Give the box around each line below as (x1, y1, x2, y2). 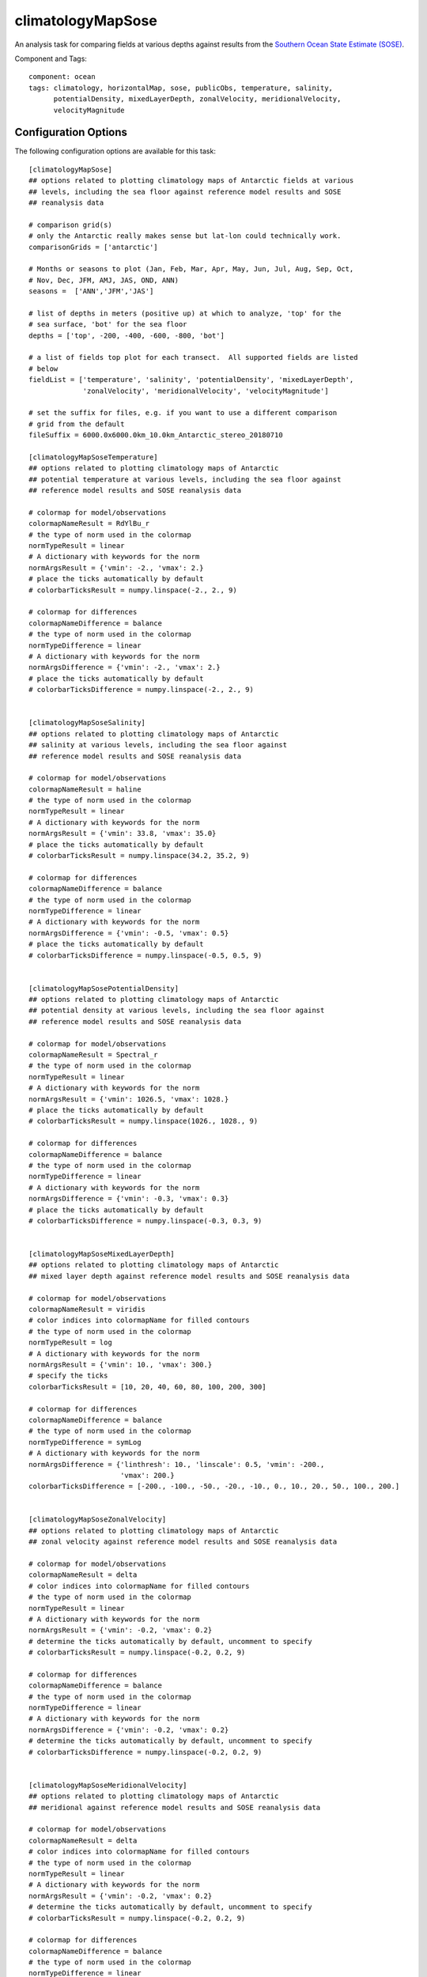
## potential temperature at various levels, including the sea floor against (28, 474, 342, 484)
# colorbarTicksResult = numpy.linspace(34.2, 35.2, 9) (28, 851, 250, 860)
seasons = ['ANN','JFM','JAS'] (28, 287, 154, 296)
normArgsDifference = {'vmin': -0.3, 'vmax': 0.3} (28, 1194, 229, 1204)
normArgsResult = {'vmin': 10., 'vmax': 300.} (28, 1360, 213, 1369)
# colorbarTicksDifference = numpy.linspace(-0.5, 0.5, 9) (28, 951, 263, 960)
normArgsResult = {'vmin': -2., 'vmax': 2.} (28, 563, 205, 573)
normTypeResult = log (28, 1338, 112, 1348)
